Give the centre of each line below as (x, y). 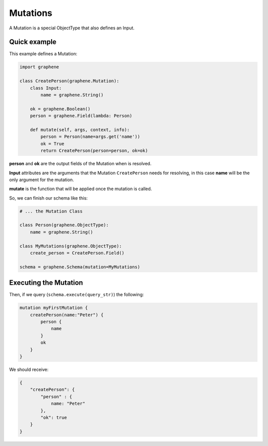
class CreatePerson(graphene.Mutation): (69, 81)
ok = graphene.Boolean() (60, 109)
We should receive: (29, 369)
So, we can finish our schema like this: (48, 198)
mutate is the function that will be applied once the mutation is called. (81, 189)
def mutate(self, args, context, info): (80, 130)
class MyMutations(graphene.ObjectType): (71, 246)
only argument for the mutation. (41, 180)
